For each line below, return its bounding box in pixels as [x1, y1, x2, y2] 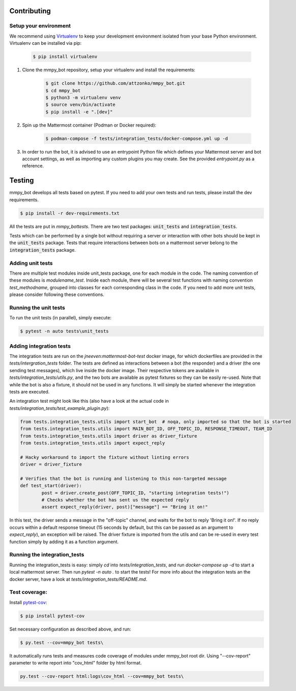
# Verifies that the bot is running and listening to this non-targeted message [20, 475, 227, 482]
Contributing [9, 7, 51, 15]
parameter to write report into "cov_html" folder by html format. [9, 659, 142, 666]
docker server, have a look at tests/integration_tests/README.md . [9, 576, 147, 582]
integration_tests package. [9, 247, 76, 253]
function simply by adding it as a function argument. [9, 538, 119, 545]
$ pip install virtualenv [33, 54, 98, 59]
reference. [22, 163, 44, 169]
